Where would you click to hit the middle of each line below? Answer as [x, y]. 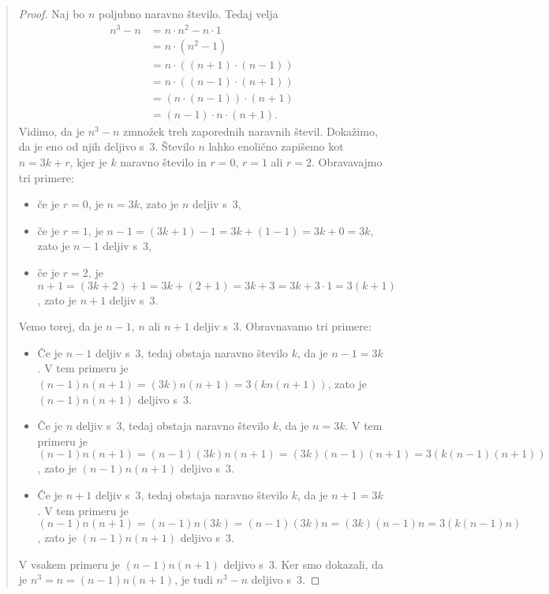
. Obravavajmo [347, 162]
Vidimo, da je [52, 131]
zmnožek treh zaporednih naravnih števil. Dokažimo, [250, 131]
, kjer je [88, 162]
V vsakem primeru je [69, 564]
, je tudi [194, 579]
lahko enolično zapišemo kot [276, 146]
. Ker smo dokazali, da [329, 564]
